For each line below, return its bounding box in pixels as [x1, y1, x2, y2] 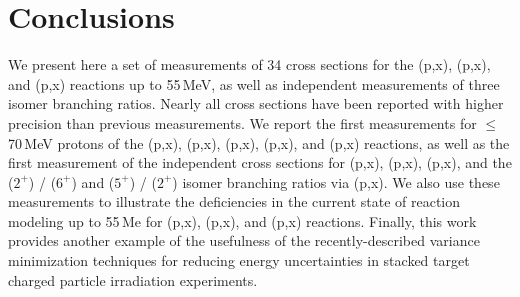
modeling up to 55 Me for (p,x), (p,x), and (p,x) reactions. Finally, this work [8, 210, 477, 231]
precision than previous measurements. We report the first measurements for [8, 112, 477, 133]
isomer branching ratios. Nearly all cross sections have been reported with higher [8, 93, 504, 114]
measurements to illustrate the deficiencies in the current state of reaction [8, 191, 461, 212]
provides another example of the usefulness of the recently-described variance [8, 230, 480, 251]
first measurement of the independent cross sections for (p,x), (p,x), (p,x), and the [8, 152, 512, 173]
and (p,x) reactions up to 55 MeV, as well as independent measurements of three [8, 73, 500, 94]
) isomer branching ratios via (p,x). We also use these [172, 171, 500, 192]
